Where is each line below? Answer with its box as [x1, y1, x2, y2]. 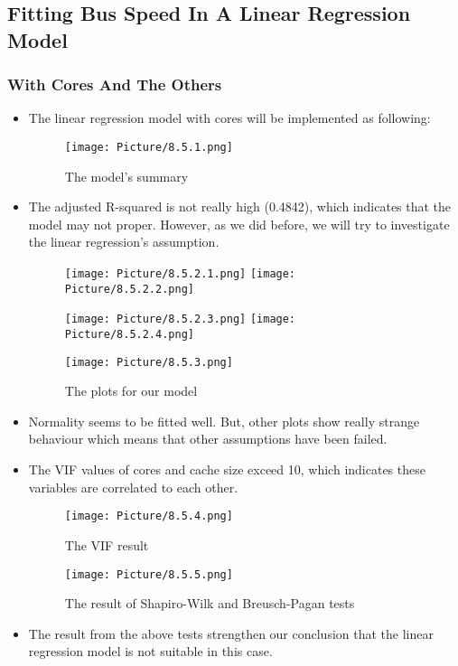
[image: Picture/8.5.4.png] [64, 510, 233, 523]
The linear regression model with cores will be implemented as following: [28, 108, 431, 127]
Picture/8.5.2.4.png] [64, 327, 194, 341]
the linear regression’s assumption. [28, 232, 220, 251]
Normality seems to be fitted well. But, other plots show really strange [28, 411, 420, 430]
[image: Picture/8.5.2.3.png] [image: [64, 313, 296, 326]
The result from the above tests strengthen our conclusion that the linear [28, 624, 434, 643]
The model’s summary [64, 166, 189, 185]
